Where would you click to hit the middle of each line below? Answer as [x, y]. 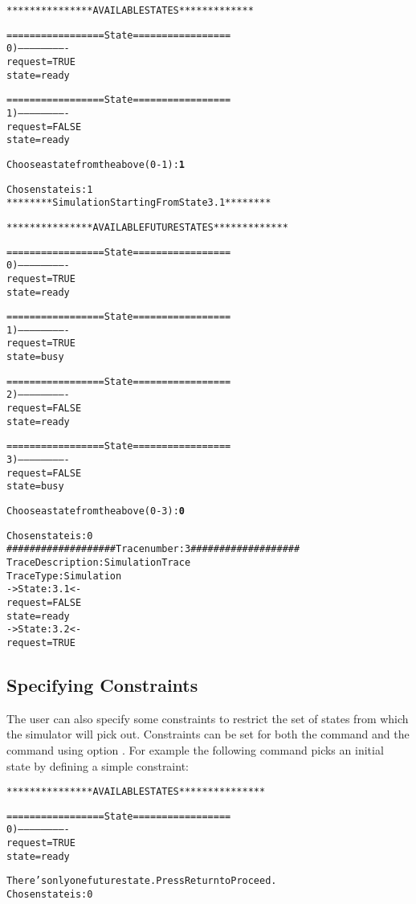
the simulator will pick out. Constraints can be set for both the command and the [208, 734]
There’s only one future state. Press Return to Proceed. [142, 881]
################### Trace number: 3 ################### [153, 549]
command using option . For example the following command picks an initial [195, 749]
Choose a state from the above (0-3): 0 [96, 511]
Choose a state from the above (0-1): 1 [96, 164]
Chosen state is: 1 [50, 189]
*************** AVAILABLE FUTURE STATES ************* [147, 227]
